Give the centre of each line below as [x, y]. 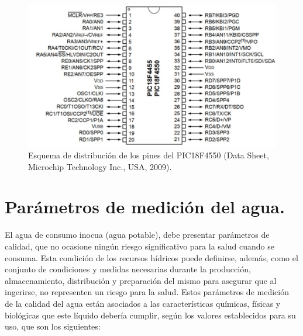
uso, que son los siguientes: [53, 326]
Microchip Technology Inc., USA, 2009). [100, 166]
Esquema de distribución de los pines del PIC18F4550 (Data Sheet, [149, 155]
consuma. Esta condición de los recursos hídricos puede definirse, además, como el [151, 257]
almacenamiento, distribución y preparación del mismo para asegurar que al [141, 280]
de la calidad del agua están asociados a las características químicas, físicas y [143, 303]
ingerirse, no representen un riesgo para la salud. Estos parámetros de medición [147, 292]
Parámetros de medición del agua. [145, 207]
